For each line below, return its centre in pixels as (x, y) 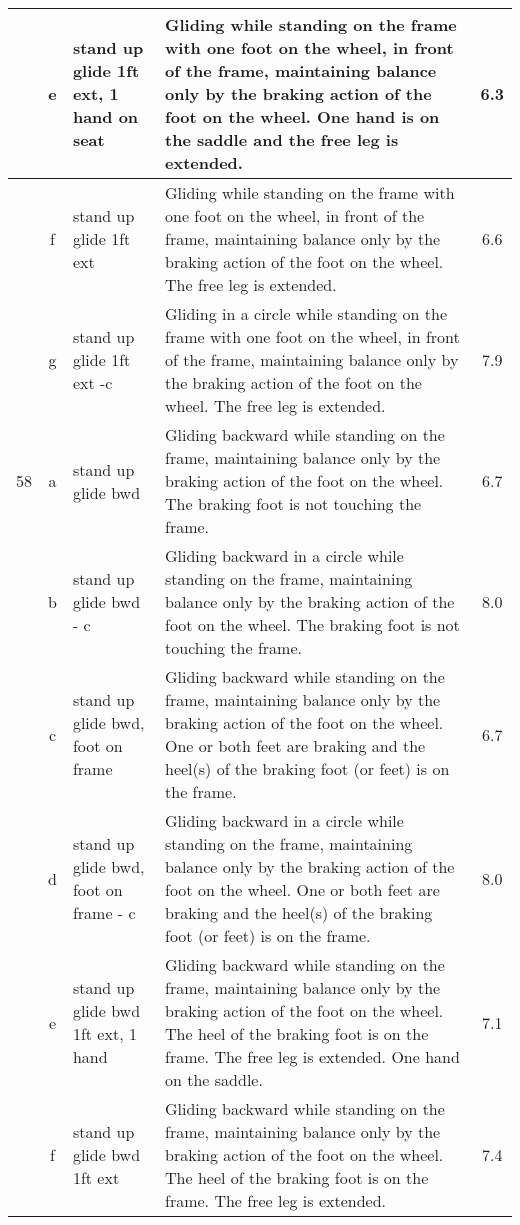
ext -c (92, 382)
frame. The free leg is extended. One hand (312, 1056)
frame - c (104, 912)
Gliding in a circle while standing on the (306, 313)
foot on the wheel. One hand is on (302, 116)
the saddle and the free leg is (282, 139)
